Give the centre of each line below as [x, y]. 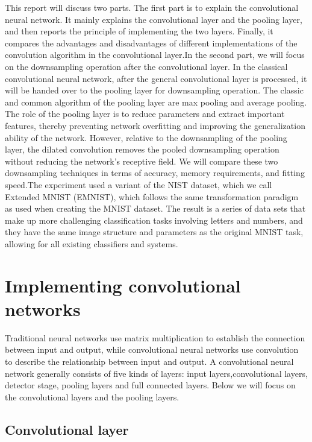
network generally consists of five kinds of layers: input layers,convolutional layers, [156, 373]
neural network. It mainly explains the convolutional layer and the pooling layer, [154, 19]
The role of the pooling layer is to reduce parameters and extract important [145, 114]
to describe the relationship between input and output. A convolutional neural [149, 361]
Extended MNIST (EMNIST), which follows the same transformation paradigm [152, 196]
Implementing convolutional [123, 285]
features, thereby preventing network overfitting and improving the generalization [155, 125]
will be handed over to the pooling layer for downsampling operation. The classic [154, 90]
